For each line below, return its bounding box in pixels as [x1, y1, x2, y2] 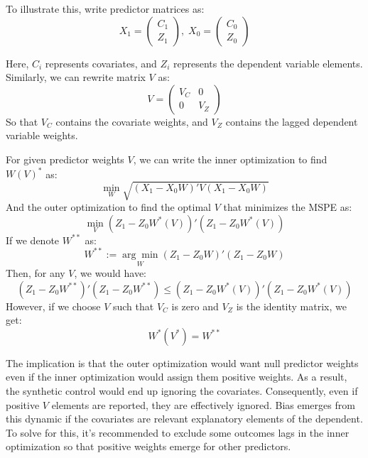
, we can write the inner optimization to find [133, 151, 328, 166]
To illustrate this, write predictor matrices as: [6, 1, 205, 16]
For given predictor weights [6, 151, 124, 166]
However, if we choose [6, 298, 101, 313]
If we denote [6, 232, 60, 247]
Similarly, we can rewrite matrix [6, 70, 146, 84]
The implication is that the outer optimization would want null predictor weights [6, 355, 359, 370]
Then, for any [6, 266, 65, 280]
